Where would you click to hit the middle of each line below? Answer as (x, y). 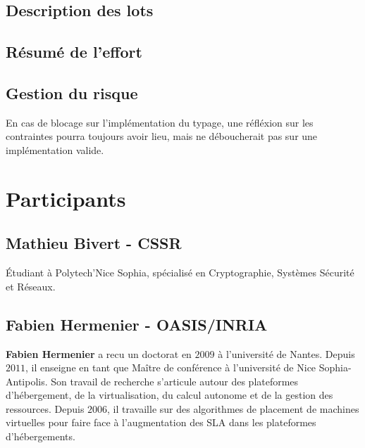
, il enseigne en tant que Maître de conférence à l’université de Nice (171, 367)
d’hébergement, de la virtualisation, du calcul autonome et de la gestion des (169, 395)
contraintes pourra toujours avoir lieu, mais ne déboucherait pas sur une (162, 136)
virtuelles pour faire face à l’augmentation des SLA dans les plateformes (161, 422)
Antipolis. (27, 381)
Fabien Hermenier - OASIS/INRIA (137, 324)
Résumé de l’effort (74, 52)
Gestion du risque (72, 92)
